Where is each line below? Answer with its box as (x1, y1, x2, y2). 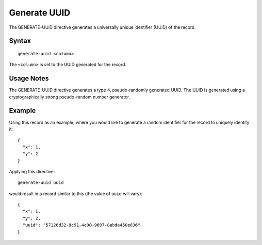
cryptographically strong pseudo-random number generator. (9, 94, 131, 99)
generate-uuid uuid (17, 180, 64, 185)
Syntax (9, 37, 31, 45)
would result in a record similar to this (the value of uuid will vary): (9, 191, 143, 196)
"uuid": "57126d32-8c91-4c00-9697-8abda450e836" (22, 222, 141, 228)
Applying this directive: (9, 168, 55, 174)
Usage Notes (9, 74, 49, 82)
